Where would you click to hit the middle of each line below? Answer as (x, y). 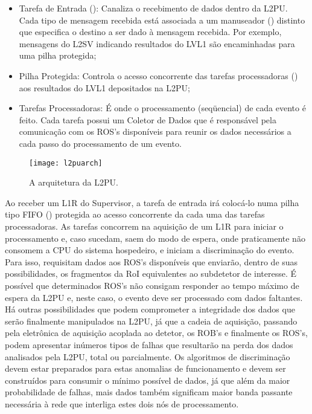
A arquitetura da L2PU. (74, 182)
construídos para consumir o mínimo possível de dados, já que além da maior (148, 380)
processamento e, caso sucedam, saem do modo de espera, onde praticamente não (155, 238)
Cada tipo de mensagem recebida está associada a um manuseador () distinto (162, 20)
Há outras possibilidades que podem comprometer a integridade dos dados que (150, 309)
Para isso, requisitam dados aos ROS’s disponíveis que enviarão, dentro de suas (151, 261)
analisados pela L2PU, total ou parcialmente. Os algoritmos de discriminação (148, 356)
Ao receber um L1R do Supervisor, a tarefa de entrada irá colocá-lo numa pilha (152, 202)
